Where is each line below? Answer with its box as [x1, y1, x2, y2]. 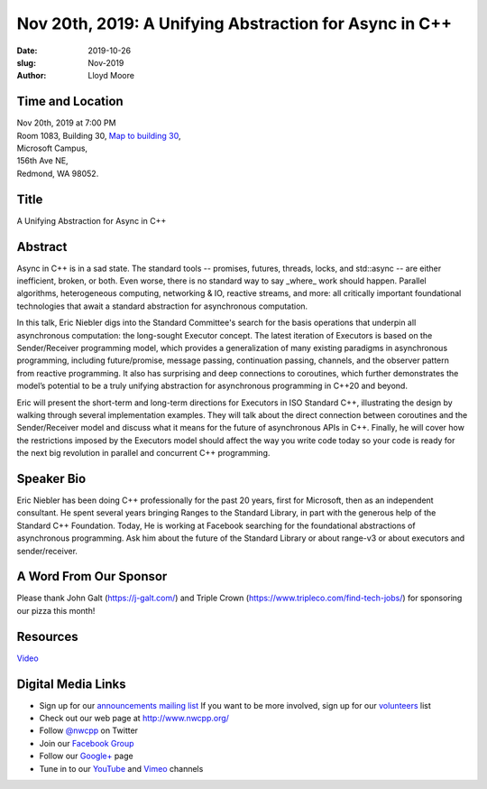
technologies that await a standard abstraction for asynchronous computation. [16, 301, 308, 311]
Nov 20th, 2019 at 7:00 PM [16, 117, 116, 128]
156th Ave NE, [16, 155, 69, 166]
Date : [16, 45, 38, 56]
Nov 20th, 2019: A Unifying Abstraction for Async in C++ [16, 14, 453, 33]
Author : [16, 70, 47, 81]
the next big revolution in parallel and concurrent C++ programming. [16, 448, 271, 459]
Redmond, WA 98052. [16, 168, 99, 179]
